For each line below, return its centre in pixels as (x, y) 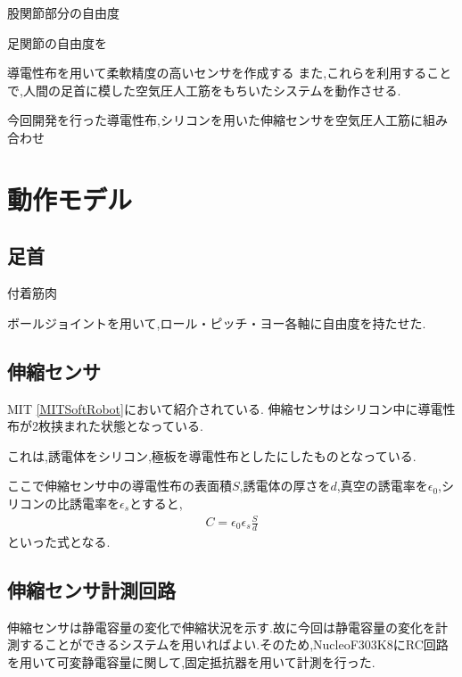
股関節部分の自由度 (63, 12)
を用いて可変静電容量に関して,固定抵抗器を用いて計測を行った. (191, 661)
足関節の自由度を (57, 42)
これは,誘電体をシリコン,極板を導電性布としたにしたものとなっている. (212, 455)
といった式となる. (59, 541)
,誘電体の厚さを (285, 486)
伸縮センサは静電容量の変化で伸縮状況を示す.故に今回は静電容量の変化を (221, 627)
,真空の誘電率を (382, 486)
